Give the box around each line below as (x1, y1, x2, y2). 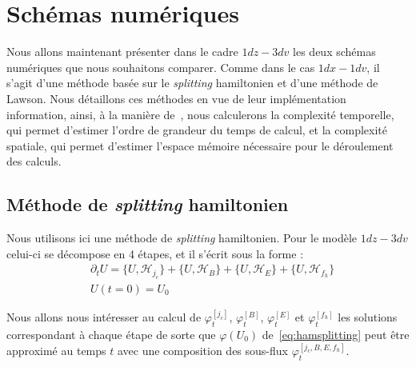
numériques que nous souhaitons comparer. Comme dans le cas (6, 58, 315, 75)
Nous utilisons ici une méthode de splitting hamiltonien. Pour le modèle (6, 229, 358, 246)
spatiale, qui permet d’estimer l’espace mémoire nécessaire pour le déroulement (6, 137, 394, 154)
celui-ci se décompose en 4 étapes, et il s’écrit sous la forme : (6, 245, 304, 261)
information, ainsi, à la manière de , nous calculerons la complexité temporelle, (6, 106, 394, 122)
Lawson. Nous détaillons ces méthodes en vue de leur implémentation (6, 90, 346, 106)
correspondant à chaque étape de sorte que (6, 325, 216, 342)
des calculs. (6, 153, 62, 170)
